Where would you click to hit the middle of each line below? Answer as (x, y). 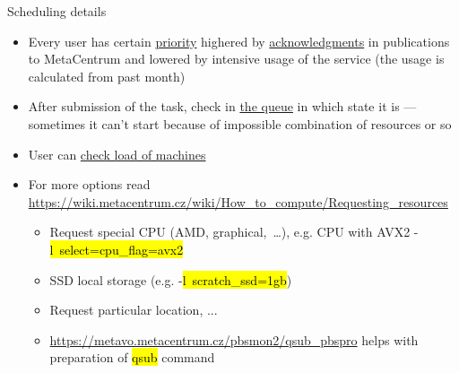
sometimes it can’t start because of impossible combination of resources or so (240, 123)
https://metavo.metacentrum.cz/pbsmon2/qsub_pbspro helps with (234, 339)
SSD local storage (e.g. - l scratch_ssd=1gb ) (171, 279)
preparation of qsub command (132, 357)
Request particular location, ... (134, 310)
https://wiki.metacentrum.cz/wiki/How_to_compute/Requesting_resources (238, 201)
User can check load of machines (117, 154)
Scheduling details (57, 11)
